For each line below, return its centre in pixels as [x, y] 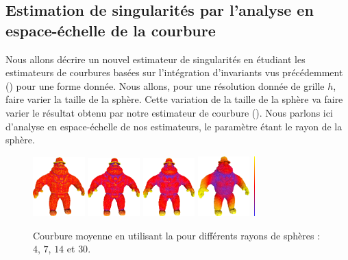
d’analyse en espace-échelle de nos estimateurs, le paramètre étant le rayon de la [174, 126]
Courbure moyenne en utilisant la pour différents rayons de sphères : [177, 235]
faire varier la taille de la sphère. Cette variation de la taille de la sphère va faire [174, 99]
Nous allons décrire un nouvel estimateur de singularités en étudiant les [156, 59]
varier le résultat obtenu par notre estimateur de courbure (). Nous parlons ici [169, 112]
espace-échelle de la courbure [111, 30]
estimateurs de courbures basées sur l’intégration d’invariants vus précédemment [174, 72]
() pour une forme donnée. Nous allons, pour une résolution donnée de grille [165, 85]
